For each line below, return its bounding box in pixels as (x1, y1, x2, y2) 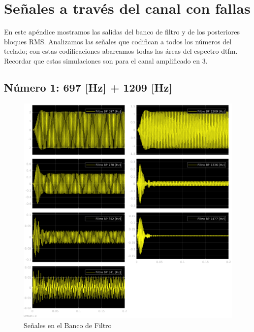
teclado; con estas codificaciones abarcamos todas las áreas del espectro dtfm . (4, 46, 238, 56)
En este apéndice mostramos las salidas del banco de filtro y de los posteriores (4, 27, 240, 37)
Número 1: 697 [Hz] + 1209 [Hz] (4, 79, 172, 95)
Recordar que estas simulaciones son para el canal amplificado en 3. (4, 55, 208, 66)
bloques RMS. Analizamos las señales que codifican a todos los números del (4, 36, 232, 46)
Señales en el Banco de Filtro (24, 320, 112, 330)
